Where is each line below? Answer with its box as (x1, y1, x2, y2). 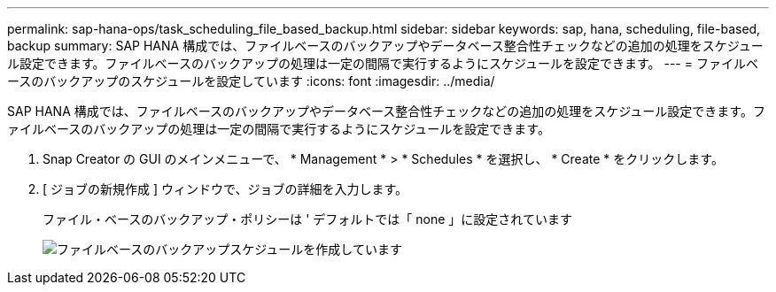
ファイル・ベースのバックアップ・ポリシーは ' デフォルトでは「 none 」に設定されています (43, 211, 572, 227)
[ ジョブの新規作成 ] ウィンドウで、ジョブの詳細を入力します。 (43, 181, 408, 196)
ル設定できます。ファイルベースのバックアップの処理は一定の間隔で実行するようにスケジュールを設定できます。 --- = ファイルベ (7, 56, 758, 71)
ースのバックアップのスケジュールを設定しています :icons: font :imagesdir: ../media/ (7, 73, 495, 88)
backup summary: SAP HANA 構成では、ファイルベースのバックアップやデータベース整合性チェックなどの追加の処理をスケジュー (7, 38, 764, 53)
